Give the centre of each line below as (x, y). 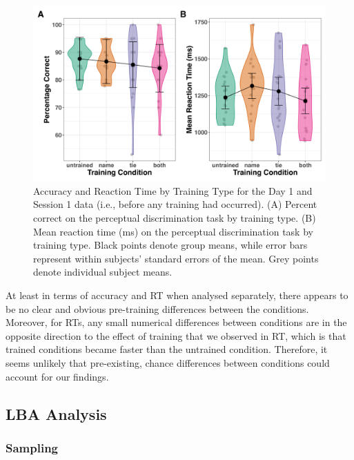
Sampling (32, 447)
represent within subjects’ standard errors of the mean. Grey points (176, 258)
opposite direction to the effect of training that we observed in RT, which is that (176, 335)
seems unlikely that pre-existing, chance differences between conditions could (168, 362)
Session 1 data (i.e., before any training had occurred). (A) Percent (175, 204)
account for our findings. (57, 376)
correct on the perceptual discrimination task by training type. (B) (175, 218)
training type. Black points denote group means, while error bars (170, 245)
